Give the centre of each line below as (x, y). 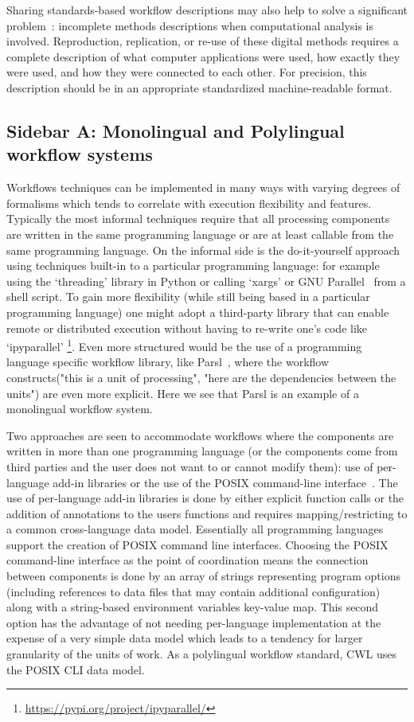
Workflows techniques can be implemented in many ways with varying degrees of (203, 187)
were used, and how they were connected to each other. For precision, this (187, 72)
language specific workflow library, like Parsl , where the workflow (168, 362)
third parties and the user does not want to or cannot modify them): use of (190, 466)
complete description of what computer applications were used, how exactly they (203, 56)
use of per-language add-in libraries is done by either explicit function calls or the (205, 498)
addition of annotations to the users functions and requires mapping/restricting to (207, 513)
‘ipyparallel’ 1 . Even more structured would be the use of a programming (184, 345)
